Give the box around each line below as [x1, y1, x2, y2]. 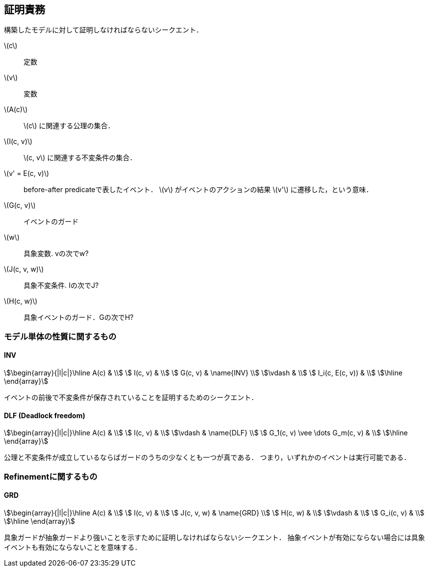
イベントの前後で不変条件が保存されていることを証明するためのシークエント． [4, 393, 258, 402]
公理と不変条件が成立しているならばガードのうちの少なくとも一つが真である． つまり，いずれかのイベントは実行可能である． [4, 453, 411, 462]
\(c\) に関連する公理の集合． [24, 121, 115, 130]
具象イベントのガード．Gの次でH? [24, 313, 134, 322]
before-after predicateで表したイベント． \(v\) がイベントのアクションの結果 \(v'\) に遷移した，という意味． [24, 185, 373, 194]
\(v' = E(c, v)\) [4, 169, 49, 178]
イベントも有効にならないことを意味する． [4, 542, 141, 551]
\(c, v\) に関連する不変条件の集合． [24, 153, 136, 162]
